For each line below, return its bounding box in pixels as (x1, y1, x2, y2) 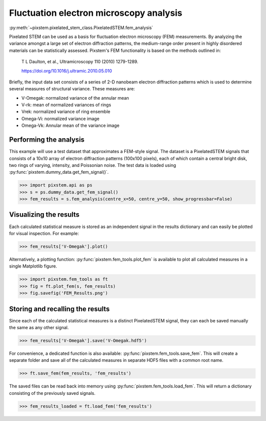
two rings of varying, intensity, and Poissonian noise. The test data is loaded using (9, 162, 176, 168)
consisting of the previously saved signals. (9, 390, 96, 396)
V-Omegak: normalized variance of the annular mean (21, 95, 129, 101)
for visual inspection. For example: (9, 230, 79, 236)
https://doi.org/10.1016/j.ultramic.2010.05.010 (21, 68, 112, 74)
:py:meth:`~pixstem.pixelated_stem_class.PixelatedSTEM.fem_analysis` (9, 25, 154, 31)
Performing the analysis (9, 136, 85, 144)
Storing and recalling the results (9, 305, 110, 313)
